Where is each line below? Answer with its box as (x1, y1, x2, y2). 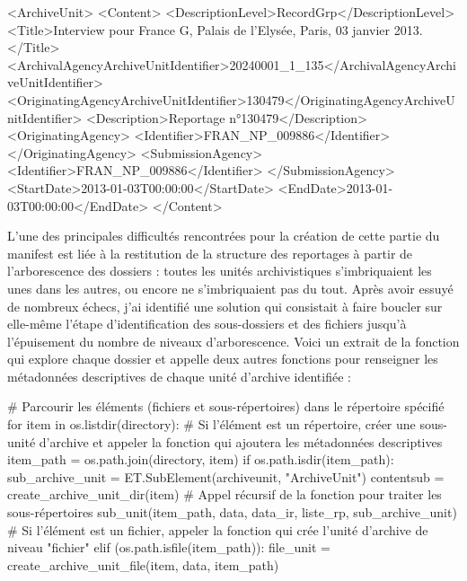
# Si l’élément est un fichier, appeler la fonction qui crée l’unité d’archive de (7, 520, 428, 539)
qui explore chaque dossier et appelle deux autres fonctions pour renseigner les (7, 349, 438, 368)
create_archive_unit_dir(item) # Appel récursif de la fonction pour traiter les (7, 485, 442, 504)
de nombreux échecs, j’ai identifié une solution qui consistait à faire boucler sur (7, 296, 443, 315)
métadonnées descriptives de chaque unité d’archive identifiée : (7, 366, 351, 385)
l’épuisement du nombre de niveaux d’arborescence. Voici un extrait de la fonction (7, 331, 460, 350)
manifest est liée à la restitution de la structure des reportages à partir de (7, 243, 413, 262)
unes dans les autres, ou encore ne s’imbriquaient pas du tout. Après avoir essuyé (7, 278, 454, 297)
